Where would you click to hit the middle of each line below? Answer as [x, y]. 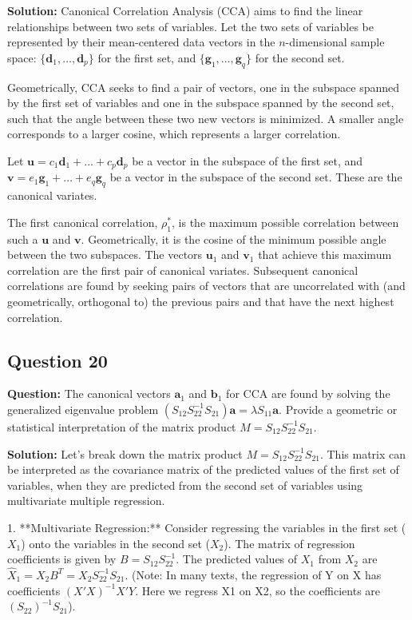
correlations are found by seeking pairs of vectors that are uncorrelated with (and [206, 286]
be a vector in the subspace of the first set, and [248, 160]
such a [23, 238]
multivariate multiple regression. [86, 501]
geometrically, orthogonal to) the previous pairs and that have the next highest [201, 301]
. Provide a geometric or [338, 409]
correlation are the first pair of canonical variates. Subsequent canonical [183, 270]
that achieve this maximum [325, 254]
